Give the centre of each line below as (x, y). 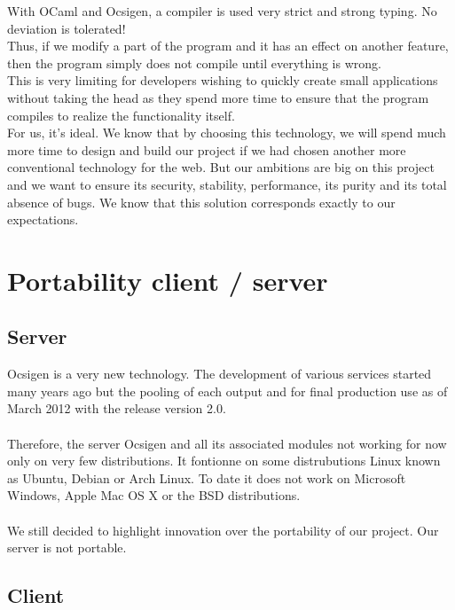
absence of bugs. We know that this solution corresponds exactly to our (201, 202)
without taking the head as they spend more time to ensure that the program (218, 97)
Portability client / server (168, 280)
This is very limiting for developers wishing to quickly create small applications (223, 80)
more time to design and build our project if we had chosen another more (207, 149)
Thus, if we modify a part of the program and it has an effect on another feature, (228, 46)
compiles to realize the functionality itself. (121, 115)
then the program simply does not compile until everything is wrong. (194, 63)
